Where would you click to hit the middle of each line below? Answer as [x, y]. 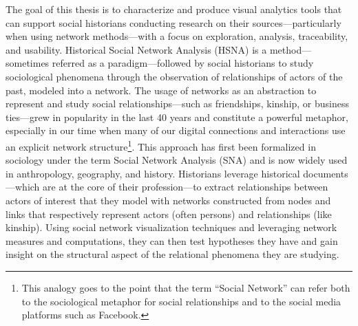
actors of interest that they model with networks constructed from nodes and [168, 200]
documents [326, 173]
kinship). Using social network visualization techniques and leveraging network [171, 227]
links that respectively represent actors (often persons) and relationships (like [169, 214]
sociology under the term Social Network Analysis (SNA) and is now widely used [177, 160]
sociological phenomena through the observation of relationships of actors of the [174, 76]
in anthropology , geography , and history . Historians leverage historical [153, 173]
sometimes [28, 63]
